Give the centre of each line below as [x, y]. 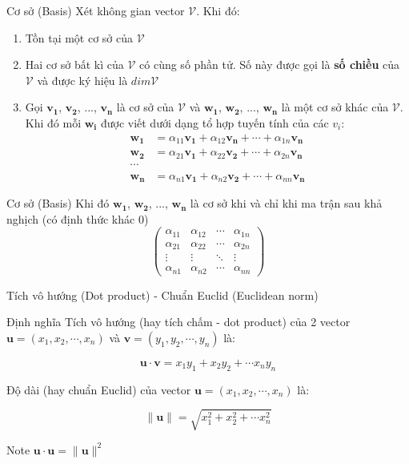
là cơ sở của [145, 107]
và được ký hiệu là [82, 80]
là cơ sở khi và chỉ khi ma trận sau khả [286, 203]
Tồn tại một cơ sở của [79, 37]
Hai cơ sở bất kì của [74, 65]
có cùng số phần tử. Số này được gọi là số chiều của [270, 65]
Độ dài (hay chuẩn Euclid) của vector [99, 389]
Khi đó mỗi [53, 122]
